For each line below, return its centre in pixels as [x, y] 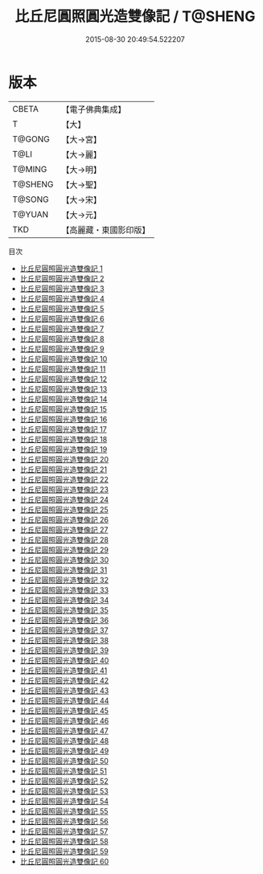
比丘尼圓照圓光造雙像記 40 [64, 660]
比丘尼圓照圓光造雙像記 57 [64, 831]
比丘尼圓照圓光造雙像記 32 [64, 580]
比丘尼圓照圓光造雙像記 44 [64, 700]
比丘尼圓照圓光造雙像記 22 [64, 479]
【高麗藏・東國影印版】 [106, 230]
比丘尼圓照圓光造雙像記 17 [63, 429]
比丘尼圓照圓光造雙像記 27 [64, 529]
